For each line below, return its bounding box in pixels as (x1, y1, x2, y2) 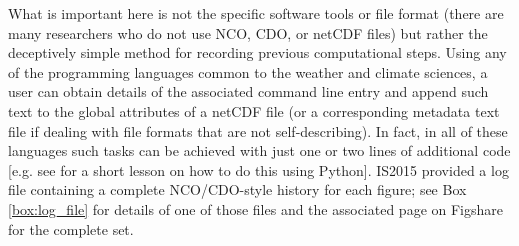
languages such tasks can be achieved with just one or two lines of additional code (8, 140, 511, 161)
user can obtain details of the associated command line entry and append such (8, 81, 489, 102)
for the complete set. (8, 218, 134, 239)
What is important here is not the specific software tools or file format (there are (8, 3, 504, 23)
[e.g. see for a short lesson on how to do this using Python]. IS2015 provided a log (8, 159, 509, 180)
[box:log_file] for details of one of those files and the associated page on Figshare (8, 198, 504, 219)
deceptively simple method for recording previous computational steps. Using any (8, 42, 507, 63)
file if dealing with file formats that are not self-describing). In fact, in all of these (8, 120, 508, 141)
